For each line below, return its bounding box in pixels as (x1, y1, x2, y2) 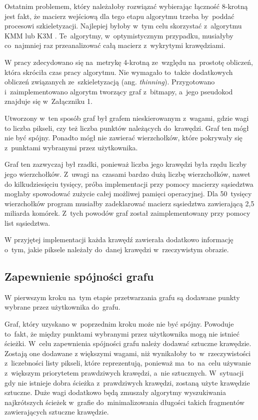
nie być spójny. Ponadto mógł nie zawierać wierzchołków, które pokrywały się (4, 132, 242, 143)
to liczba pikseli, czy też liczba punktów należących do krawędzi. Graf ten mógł (4, 122, 249, 133)
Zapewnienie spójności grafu (4, 269, 154, 284)
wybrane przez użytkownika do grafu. (4, 302, 120, 312)
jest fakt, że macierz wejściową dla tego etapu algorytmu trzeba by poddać (4, 10, 234, 21)
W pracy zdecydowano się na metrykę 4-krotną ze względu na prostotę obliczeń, (4, 56, 253, 67)
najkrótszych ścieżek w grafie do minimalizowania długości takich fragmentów (4, 397, 244, 407)
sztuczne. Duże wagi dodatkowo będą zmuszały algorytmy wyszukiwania (4, 387, 226, 398)
